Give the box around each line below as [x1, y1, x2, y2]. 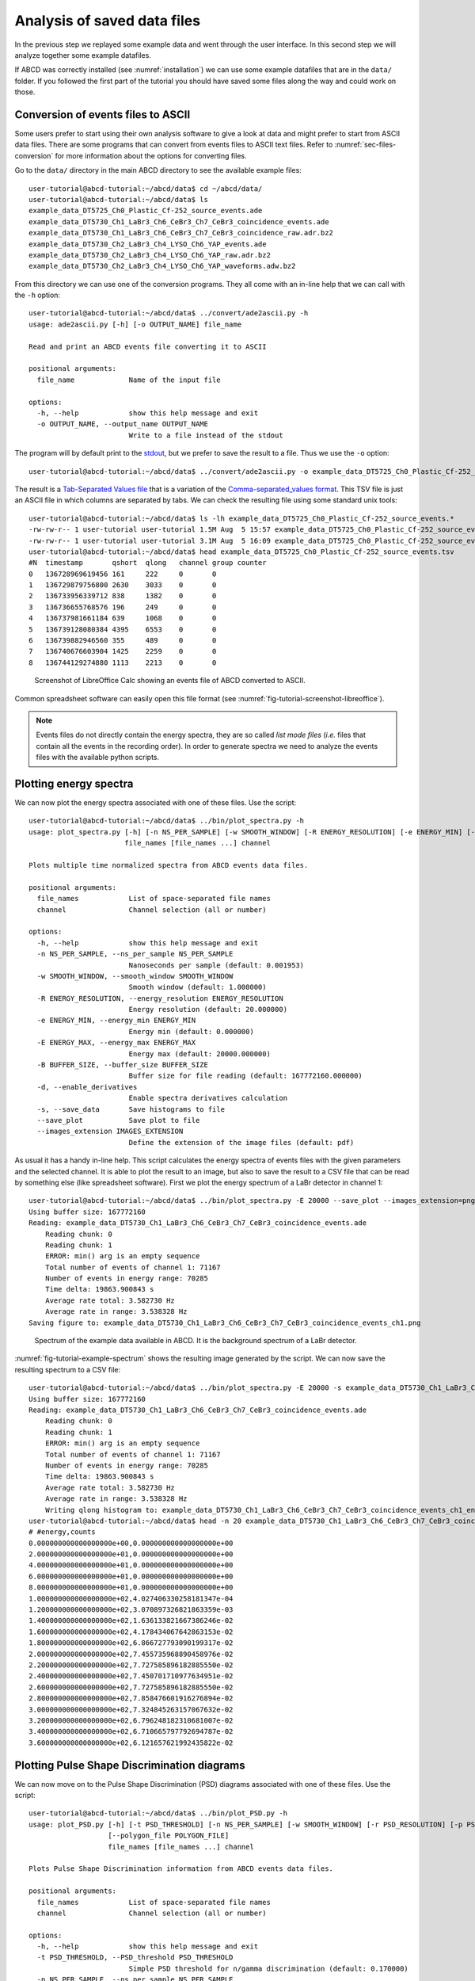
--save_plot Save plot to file [36, 1116, 200, 1124]
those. [14, 87, 36, 97]
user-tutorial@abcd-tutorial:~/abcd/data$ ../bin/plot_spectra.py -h [28, 816, 305, 826]
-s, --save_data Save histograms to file [36, 1105, 226, 1113]
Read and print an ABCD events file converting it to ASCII [28, 342, 267, 351]
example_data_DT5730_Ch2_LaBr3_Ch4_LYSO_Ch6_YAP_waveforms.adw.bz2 [28, 261, 296, 271]
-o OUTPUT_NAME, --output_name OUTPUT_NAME [36, 420, 209, 429]
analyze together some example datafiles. [14, 50, 152, 59]
